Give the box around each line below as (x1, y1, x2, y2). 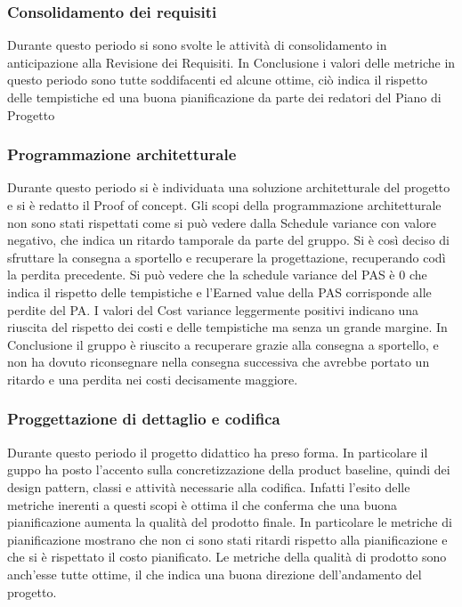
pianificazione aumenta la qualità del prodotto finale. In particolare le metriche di (7, 513, 452, 531)
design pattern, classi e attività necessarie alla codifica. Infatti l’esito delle (7, 477, 410, 496)
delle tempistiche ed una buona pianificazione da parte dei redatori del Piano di (7, 88, 442, 106)
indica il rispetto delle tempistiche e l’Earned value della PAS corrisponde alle (7, 282, 432, 301)
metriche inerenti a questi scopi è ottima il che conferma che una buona (7, 495, 398, 514)
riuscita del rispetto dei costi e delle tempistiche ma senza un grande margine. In (7, 318, 448, 336)
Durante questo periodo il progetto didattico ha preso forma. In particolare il (7, 442, 428, 461)
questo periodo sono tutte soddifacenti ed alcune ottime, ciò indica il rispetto (7, 70, 428, 89)
